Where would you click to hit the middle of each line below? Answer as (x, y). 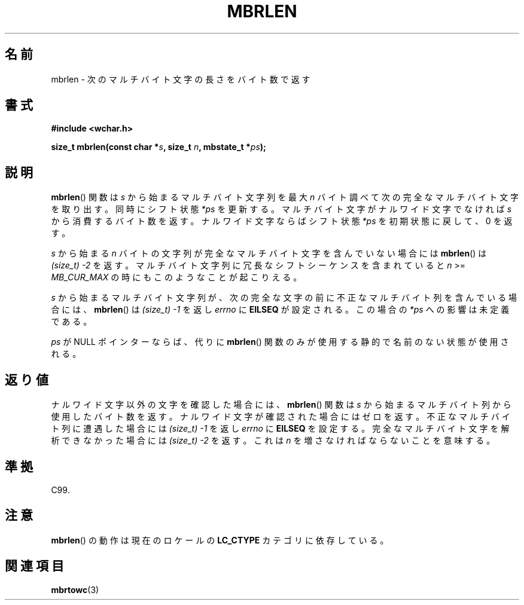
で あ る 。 (71, 322)
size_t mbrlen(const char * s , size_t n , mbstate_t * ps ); (159, 147)
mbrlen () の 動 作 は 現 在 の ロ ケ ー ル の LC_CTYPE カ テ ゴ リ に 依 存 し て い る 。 (220, 540)
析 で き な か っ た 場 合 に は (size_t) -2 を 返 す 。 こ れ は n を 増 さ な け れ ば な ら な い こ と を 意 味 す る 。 (273, 441)
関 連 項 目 (34, 566)
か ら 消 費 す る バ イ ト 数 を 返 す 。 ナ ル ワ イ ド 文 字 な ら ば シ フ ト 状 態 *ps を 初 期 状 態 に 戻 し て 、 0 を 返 (282, 221)
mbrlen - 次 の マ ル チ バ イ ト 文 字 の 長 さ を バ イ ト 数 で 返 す (181, 79)
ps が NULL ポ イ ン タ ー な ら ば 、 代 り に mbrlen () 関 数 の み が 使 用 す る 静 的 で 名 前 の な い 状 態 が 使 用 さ (280, 342)
